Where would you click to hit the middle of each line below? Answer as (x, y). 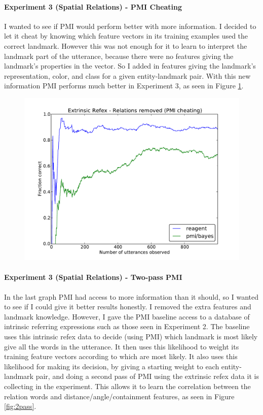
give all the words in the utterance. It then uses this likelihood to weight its (122, 346)
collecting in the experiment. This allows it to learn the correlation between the (127, 386)
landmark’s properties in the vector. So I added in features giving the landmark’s (130, 66)
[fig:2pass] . (20, 406)
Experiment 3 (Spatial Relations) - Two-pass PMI (93, 277)
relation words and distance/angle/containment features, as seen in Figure (119, 396)
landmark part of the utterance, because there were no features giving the (119, 56)
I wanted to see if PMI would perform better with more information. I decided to (130, 26)
